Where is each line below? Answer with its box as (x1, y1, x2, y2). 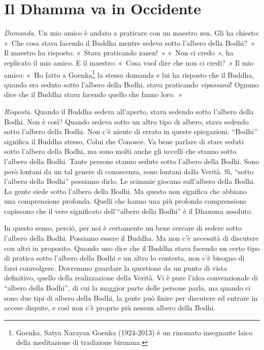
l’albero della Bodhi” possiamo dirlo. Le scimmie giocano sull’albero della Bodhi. (4, 176, 255, 186)
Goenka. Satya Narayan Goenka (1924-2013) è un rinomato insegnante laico (16, 327, 253, 337)
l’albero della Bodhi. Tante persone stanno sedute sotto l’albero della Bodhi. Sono (4, 155, 259, 166)
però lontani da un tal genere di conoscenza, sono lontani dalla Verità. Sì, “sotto (4, 166, 254, 176)
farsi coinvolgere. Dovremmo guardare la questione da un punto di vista (4, 262, 227, 273)
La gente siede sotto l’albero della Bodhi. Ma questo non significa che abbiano (4, 185, 247, 196)
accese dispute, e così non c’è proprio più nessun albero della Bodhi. (4, 302, 216, 313)
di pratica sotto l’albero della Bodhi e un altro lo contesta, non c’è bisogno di (4, 252, 245, 263)
